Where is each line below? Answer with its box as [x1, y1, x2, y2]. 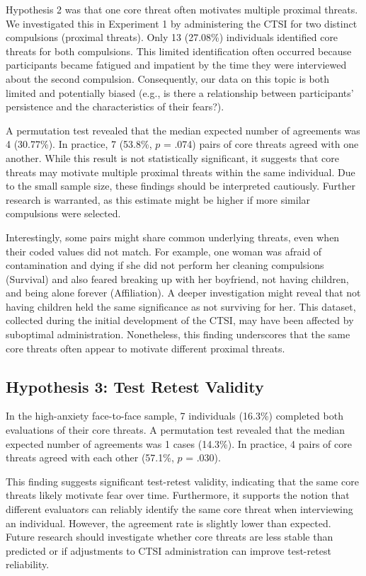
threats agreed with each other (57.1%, [6, 450, 174, 465]
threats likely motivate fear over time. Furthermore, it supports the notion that [6, 488, 350, 502]
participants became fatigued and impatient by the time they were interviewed [6, 57, 347, 72]
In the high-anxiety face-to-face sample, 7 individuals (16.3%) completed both [6, 408, 343, 423]
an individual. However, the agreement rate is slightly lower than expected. [6, 515, 331, 530]
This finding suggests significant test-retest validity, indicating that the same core [6, 473, 359, 488]
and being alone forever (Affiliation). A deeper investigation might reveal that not [6, 285, 361, 300]
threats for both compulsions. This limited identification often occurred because [6, 43, 352, 58]
